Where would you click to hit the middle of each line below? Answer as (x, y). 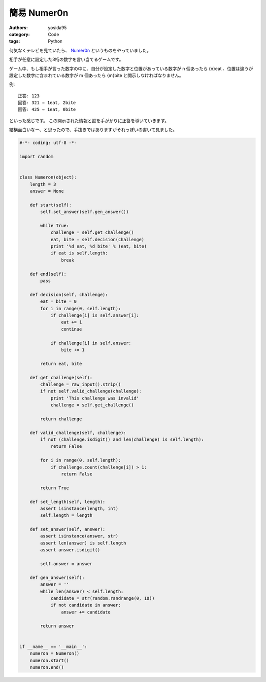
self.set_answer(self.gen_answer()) (84, 212)
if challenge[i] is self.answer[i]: (95, 315)
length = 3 (43, 184)
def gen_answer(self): (57, 577)
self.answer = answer (66, 564)
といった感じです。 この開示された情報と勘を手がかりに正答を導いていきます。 (89, 120)
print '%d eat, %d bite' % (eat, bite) (99, 246)
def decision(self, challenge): (69, 294)
